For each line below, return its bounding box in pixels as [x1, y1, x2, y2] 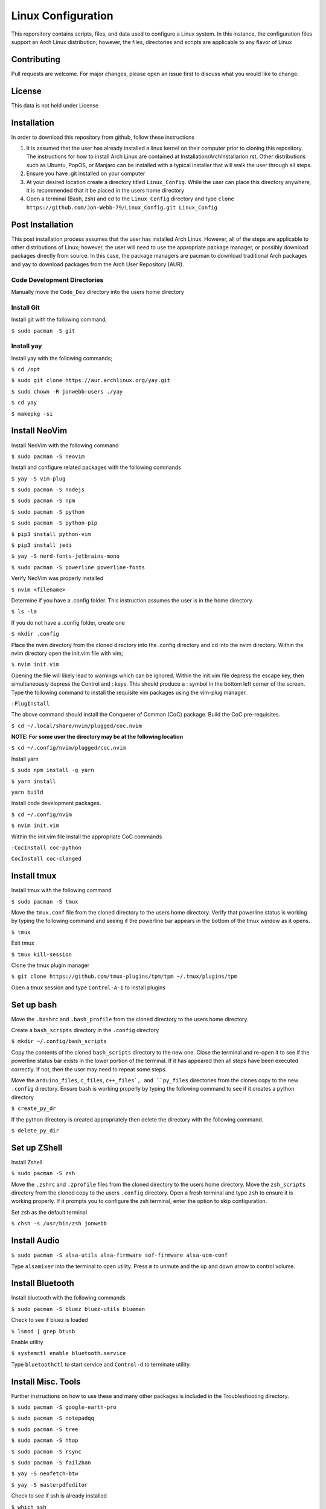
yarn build [11, 789, 43, 796]
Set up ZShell [11, 1143, 63, 1153]
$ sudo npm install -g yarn [11, 767, 95, 774]
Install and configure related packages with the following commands [11, 464, 181, 471]
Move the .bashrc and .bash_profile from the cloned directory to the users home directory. [11, 1015, 249, 1022]
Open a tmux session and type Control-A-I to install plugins [11, 984, 166, 991]
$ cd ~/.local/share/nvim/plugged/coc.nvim [11, 722, 142, 729]
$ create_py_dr [11, 1105, 57, 1112]
